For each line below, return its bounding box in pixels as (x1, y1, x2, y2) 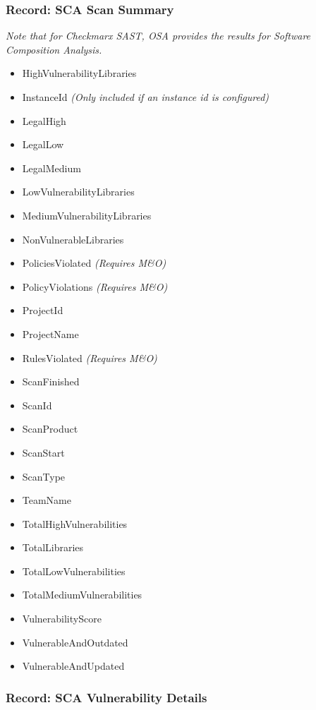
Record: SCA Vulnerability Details (6, 688, 207, 706)
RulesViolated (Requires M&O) (22, 350, 157, 365)
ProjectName (22, 326, 79, 341)
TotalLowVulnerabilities (22, 563, 126, 578)
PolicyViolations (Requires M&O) (22, 279, 168, 294)
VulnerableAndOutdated (22, 634, 128, 649)
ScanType (22, 469, 66, 483)
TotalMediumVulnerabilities (22, 587, 142, 602)
